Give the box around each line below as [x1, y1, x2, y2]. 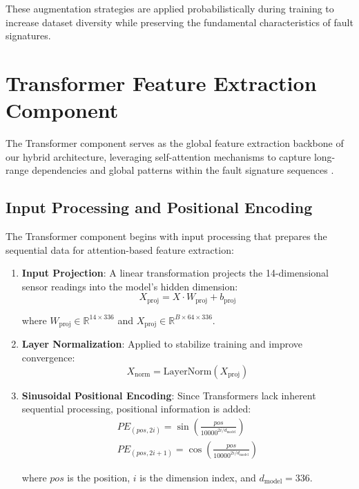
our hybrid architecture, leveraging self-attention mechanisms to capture [6, 149, 311, 163]
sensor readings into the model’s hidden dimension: [21, 279, 238, 293]
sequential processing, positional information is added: [21, 401, 251, 416]
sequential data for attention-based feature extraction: [6, 242, 234, 257]
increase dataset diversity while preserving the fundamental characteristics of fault [6, 14, 353, 29]
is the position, [67, 470, 130, 484]
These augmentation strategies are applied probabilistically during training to [6, 1, 334, 15]
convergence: [21, 350, 75, 364]
